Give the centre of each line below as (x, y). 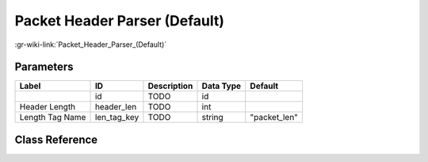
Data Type (222, 86)
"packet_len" (274, 118)
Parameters (44, 67)
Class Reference (56, 139)
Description (170, 86)
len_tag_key (117, 118)
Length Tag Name (53, 118)
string (212, 118)
